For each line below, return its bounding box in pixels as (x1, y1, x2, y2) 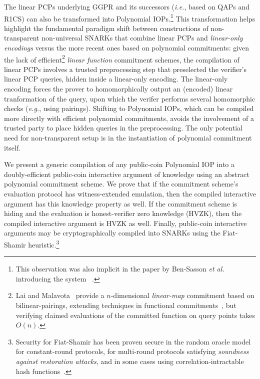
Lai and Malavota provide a (15, 290, 104, 300)
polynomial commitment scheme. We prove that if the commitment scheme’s (4, 178, 238, 189)
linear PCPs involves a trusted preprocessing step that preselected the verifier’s (4, 63, 247, 74)
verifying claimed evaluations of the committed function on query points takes (15, 309, 255, 320)
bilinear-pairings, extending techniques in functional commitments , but (15, 300, 236, 310)
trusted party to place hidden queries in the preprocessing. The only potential (4, 122, 242, 133)
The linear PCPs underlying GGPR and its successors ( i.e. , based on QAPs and (4, 1, 250, 11)
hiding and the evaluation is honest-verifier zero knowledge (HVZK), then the (4, 208, 242, 218)
